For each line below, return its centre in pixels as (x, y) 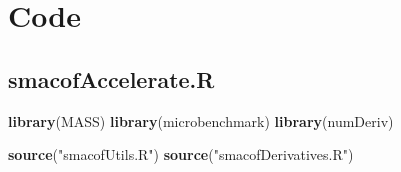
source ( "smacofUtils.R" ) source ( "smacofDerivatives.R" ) (181, 154)
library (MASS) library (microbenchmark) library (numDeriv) (201, 120)
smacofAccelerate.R (111, 78)
